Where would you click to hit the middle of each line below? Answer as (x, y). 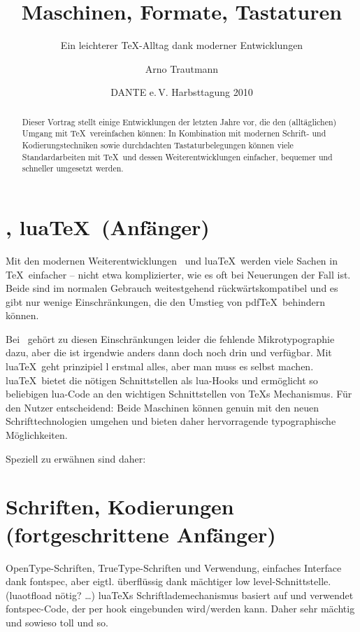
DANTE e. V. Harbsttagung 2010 (182, 92)
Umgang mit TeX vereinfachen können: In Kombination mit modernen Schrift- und (174, 133)
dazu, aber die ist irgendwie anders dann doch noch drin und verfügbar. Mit (169, 352)
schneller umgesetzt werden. (73, 168)
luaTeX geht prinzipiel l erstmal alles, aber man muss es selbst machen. (160, 366)
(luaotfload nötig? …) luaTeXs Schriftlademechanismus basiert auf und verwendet (180, 595)
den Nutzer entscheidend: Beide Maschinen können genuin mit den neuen (162, 407)
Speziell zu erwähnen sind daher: (76, 458)
